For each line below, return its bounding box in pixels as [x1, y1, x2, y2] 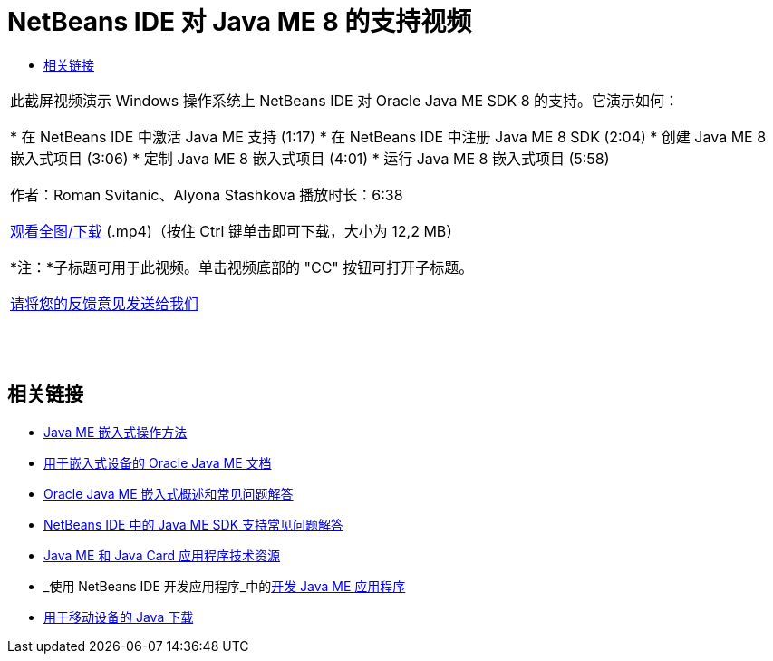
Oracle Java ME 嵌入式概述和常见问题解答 [43, 485, 294, 501]
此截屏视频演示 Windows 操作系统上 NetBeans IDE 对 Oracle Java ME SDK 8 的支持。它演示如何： [10, 91, 680, 110]
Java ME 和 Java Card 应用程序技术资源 [43, 547, 281, 563]
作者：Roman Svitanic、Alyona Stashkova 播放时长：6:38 [10, 185, 403, 204]
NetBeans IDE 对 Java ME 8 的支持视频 [7, 6, 472, 37]
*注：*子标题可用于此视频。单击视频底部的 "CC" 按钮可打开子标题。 [10, 258, 474, 277]
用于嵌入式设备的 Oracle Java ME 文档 [43, 454, 272, 471]
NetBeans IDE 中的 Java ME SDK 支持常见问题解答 [43, 516, 344, 532]
